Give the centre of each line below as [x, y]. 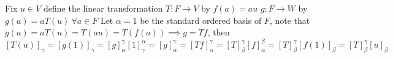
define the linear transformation [103, 8]
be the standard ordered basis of [201, 20]
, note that [290, 20]
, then [219, 32]
